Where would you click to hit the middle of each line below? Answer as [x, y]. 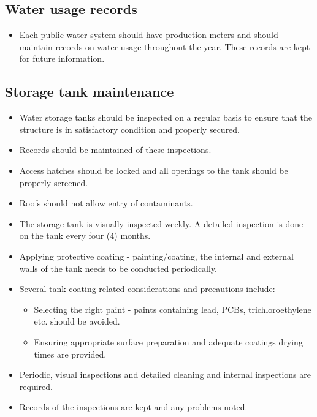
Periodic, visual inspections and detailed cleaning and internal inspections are [165, 374]
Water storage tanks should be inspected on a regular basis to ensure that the [166, 117]
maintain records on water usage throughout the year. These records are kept [165, 46]
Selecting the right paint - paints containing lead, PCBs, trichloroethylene [173, 309]
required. [36, 386]
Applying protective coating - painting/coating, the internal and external [156, 256]
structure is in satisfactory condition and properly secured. [130, 129]
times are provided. [70, 354]
